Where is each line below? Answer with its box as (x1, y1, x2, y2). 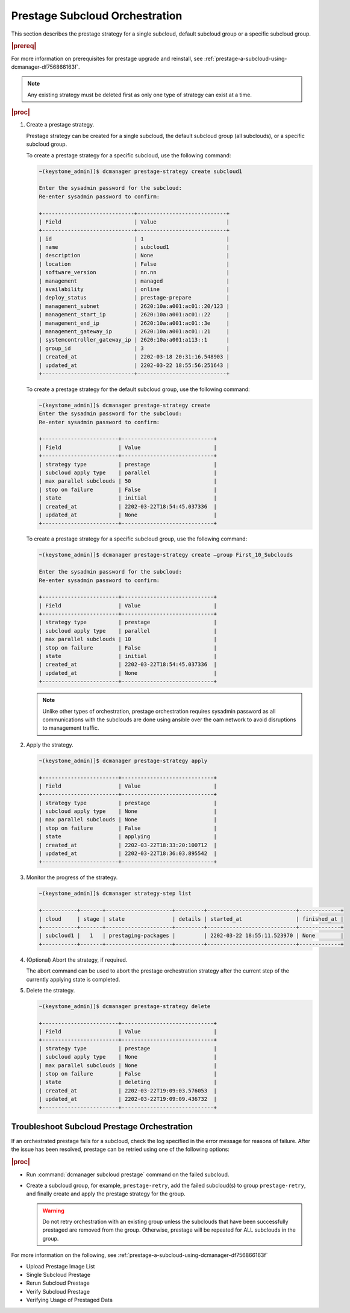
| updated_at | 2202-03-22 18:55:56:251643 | (39, 362, 230, 369)
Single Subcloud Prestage (26, 1271, 90, 1279)
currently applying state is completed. (26, 976, 120, 983)
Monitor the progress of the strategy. (26, 874, 118, 881)
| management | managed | (39, 277, 230, 284)
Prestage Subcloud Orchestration (11, 9, 183, 22)
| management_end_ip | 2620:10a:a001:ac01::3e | (39, 319, 230, 327)
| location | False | (39, 260, 230, 268)
